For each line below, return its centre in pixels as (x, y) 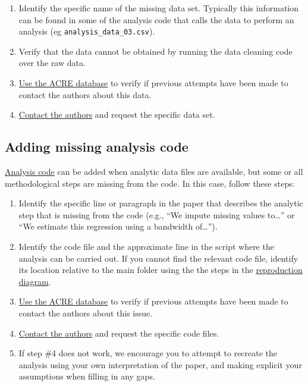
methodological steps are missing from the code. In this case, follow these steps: (150, 183)
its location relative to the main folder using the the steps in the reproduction (161, 270)
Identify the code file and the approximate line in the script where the (146, 246)
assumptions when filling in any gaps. (87, 376)
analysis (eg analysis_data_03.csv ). (87, 31)
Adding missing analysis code (97, 147)
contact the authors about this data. (85, 94)
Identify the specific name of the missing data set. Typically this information (158, 8)
